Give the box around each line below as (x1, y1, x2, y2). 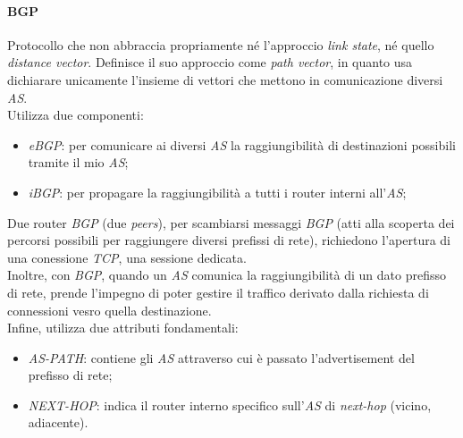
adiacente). (28, 413, 88, 432)
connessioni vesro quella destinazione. (7, 300, 212, 319)
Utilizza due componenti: (7, 105, 144, 124)
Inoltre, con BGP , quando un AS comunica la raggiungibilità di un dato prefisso (7, 265, 446, 284)
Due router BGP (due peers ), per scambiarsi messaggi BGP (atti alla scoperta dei (7, 213, 455, 232)
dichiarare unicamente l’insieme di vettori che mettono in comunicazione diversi (7, 70, 443, 88)
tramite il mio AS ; (28, 153, 129, 172)
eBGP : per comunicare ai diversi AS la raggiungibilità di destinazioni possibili (28, 135, 456, 154)
